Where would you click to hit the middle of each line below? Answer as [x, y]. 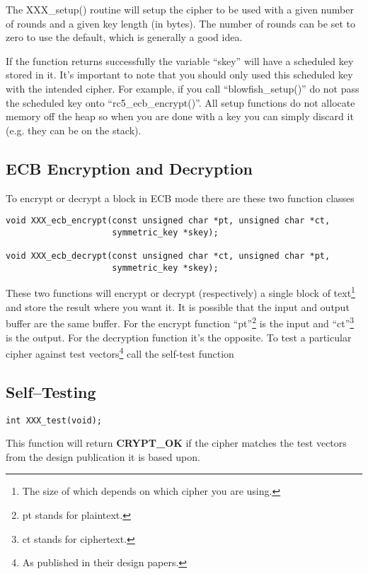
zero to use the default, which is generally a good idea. [124, 37]
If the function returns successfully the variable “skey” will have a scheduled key [180, 60]
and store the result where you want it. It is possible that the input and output [178, 306]
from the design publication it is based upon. [103, 456]
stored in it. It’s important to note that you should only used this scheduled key [179, 75]
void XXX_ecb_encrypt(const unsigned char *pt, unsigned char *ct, [168, 221]
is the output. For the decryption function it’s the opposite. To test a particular [179, 337]
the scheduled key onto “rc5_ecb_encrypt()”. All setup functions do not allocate [180, 102]
